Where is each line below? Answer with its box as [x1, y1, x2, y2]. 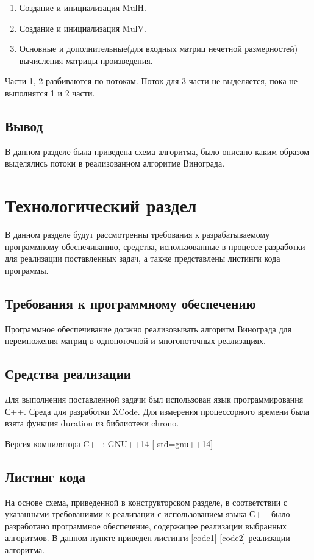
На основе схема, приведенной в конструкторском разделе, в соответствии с [5, 495, 288, 508]
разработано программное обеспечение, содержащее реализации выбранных [5, 519, 287, 532]
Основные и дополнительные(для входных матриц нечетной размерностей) [19, 42, 298, 55]
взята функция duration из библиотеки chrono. [5, 417, 179, 429]
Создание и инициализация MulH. [19, 1, 146, 13]
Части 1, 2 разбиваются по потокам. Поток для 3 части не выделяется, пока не [5, 74, 298, 87]
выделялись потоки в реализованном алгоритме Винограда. [5, 157, 225, 170]
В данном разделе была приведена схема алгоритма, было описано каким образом [5, 145, 310, 157]
